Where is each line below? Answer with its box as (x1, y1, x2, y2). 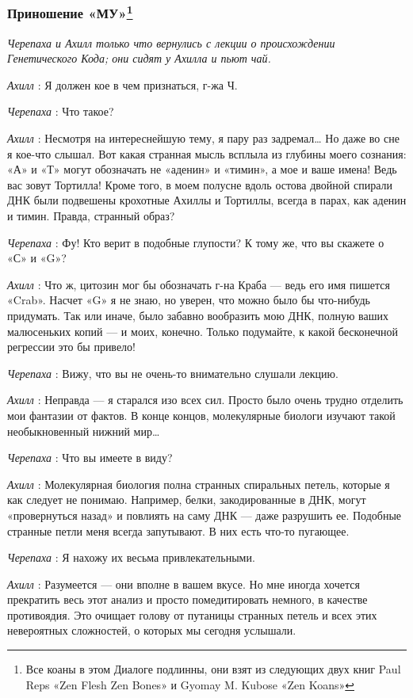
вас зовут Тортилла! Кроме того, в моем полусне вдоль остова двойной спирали (7, 176, 392, 193)
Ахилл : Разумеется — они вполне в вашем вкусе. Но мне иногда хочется (7, 575, 360, 592)
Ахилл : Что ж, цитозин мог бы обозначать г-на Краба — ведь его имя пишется (7, 276, 390, 292)
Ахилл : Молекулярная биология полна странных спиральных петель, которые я (7, 475, 390, 492)
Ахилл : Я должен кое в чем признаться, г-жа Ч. (7, 76, 238, 93)
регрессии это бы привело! (7, 338, 136, 355)
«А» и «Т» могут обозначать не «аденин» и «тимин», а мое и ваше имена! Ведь (7, 161, 397, 177)
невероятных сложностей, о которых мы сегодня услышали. (7, 622, 296, 639)
